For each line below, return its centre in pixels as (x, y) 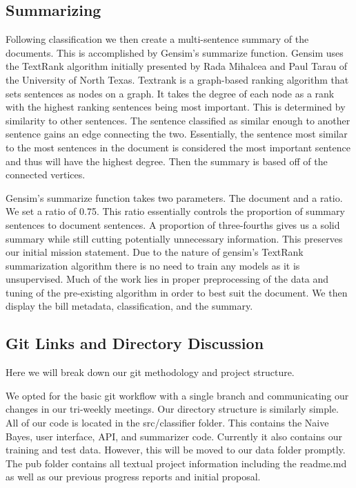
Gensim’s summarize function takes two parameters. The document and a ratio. (174, 197)
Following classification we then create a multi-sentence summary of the (157, 39)
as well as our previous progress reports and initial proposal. (133, 477)
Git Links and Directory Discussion (135, 343)
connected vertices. (46, 175)
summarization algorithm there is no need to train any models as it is (153, 265)
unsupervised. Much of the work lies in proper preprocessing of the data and (167, 279)
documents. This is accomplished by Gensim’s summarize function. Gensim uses (175, 52)
